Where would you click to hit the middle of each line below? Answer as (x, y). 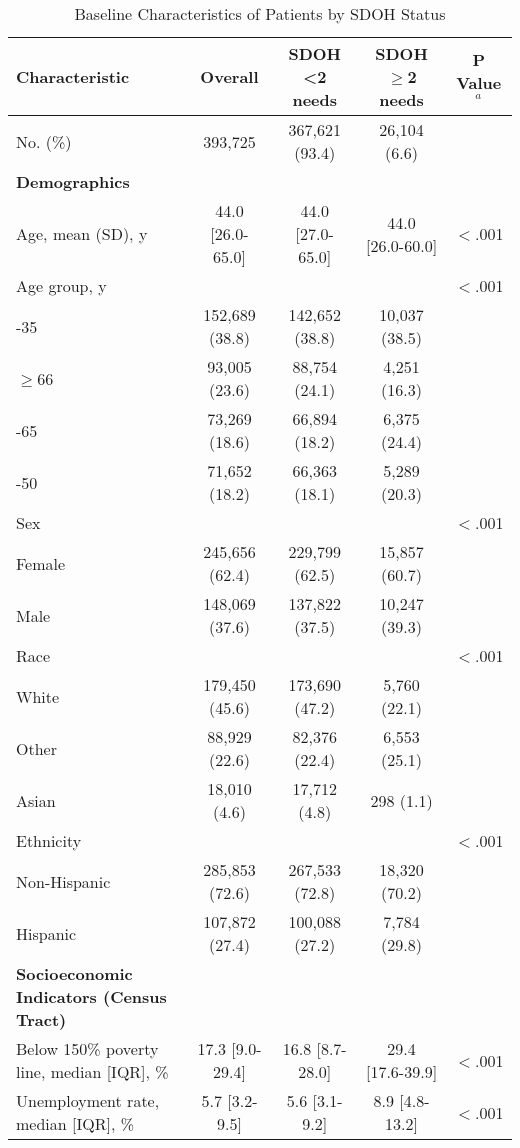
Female (41, 563)
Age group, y (61, 285)
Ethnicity (49, 840)
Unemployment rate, (88, 1100)
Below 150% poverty (87, 1048)
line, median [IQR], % (92, 1071)
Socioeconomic (74, 973)
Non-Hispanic (63, 881)
